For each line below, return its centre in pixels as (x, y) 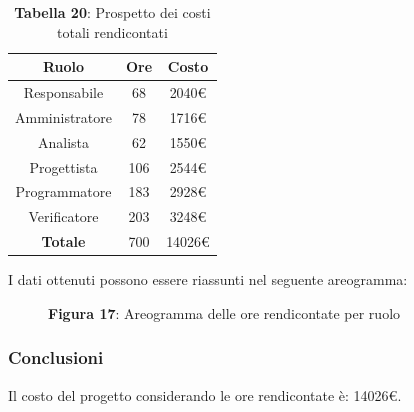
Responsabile (63, 92)
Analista (63, 141)
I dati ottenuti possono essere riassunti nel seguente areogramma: (208, 279)
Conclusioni (56, 357)
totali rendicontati (112, 31)
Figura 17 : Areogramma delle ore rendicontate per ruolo (224, 312)
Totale (63, 241)
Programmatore (63, 191)
